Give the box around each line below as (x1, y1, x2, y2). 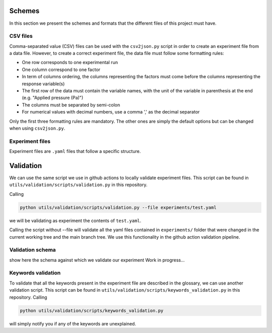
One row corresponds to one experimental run (22, 60, 118, 66)
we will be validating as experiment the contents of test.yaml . (9, 217, 142, 224)
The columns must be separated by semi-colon (22, 101, 120, 108)
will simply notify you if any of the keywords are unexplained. (9, 320, 136, 326)
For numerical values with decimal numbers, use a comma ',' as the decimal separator (22, 109, 200, 115)
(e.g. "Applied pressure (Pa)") (22, 95, 83, 101)
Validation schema (9, 246, 56, 253)
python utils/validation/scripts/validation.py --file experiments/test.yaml (20, 204, 217, 210)
